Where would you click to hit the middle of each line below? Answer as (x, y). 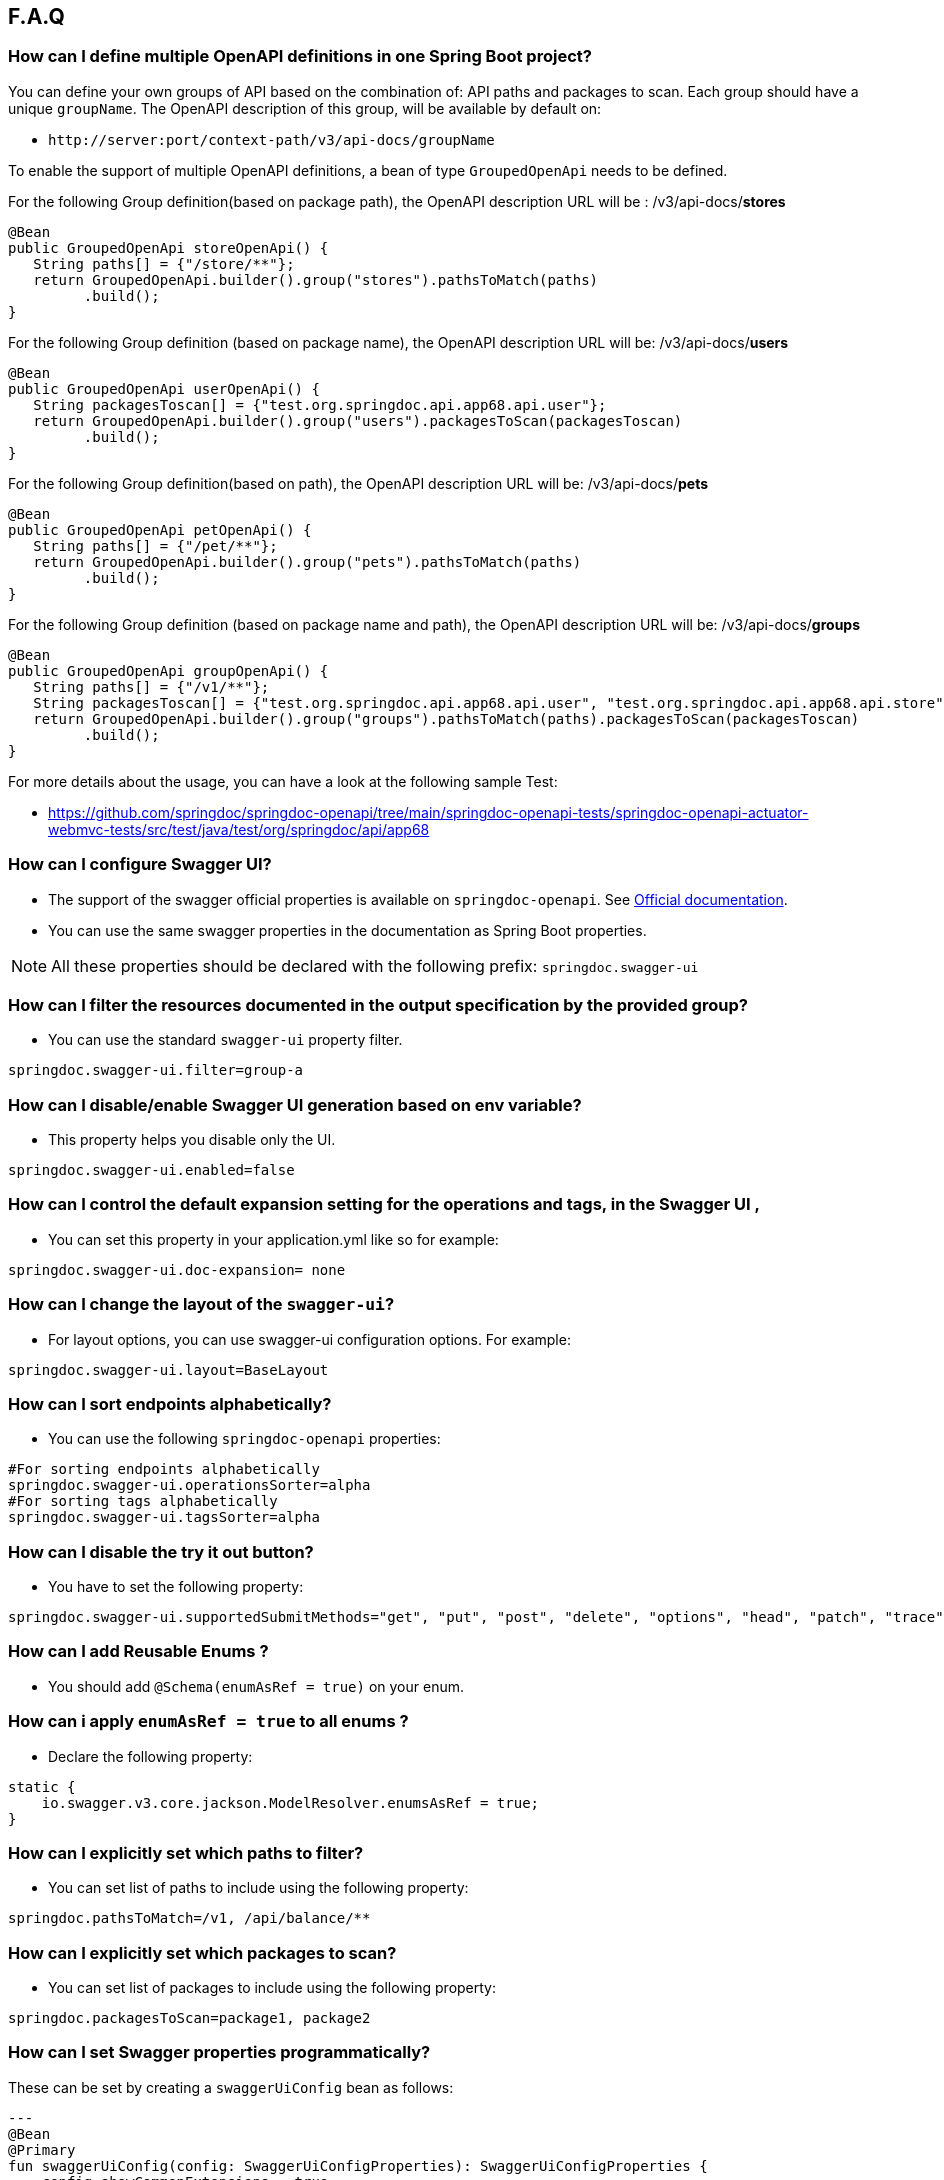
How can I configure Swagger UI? (140, 864)
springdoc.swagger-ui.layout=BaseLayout (168, 1369)
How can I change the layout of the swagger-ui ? (201, 1304)
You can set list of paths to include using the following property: (258, 1888)
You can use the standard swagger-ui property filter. (225, 1040)
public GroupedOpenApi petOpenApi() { (160, 529)
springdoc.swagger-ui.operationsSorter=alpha (189, 1485)
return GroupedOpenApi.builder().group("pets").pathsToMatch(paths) (307, 561)
